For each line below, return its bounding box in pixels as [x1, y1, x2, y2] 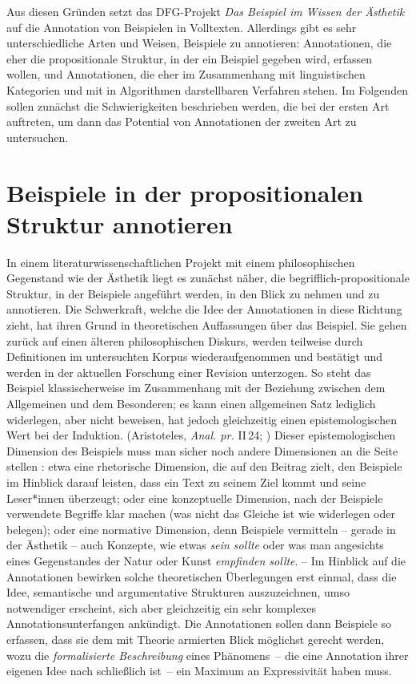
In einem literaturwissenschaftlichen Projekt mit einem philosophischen [6, 253, 355, 270]
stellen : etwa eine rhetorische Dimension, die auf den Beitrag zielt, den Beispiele [6, 458, 402, 475]
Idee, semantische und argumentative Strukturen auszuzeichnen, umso [6, 584, 350, 601]
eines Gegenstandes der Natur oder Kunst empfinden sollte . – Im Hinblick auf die [6, 552, 406, 569]
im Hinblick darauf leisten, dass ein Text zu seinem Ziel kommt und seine [6, 473, 366, 490]
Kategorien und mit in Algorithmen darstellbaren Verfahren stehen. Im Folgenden [6, 81, 408, 98]
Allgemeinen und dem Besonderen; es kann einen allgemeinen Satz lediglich [6, 395, 376, 411]
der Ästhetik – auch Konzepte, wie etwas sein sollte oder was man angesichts [6, 536, 384, 553]
